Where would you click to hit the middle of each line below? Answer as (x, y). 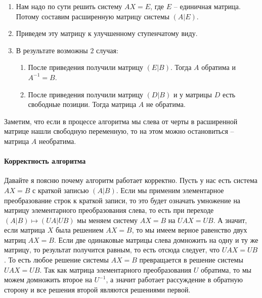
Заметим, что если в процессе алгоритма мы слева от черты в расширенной (121, 121)
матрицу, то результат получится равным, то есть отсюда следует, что (112, 250)
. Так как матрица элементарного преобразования (116, 269)
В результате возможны (52, 50)
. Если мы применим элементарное (170, 190)
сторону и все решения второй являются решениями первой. (97, 289)
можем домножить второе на (48, 280)
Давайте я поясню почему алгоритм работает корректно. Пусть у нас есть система (131, 180)
